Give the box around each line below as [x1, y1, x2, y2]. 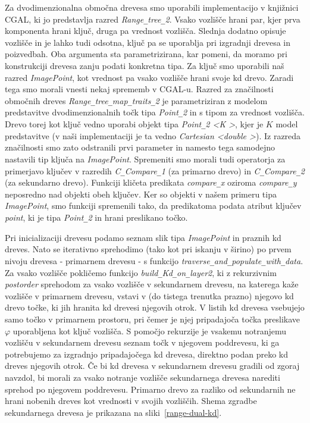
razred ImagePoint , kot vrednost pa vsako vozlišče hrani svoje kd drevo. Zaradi [5, 71, 294, 83]
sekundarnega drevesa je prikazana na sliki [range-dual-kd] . [5, 406, 222, 418]
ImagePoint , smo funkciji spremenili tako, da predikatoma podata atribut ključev [5, 199, 302, 212]
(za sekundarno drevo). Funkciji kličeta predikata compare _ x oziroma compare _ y [5, 176, 297, 189]
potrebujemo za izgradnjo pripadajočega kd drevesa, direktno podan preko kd [5, 347, 288, 360]
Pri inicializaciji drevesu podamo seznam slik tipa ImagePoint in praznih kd [5, 231, 281, 243]
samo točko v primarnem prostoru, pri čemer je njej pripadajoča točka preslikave [5, 313, 300, 325]
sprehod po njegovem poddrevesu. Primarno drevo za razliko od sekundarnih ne [5, 383, 296, 395]
